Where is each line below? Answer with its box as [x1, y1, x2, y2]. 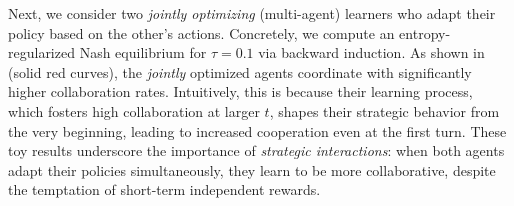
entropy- [399, 22, 451, 43]
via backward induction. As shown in [258, 42, 485, 63]
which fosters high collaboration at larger [8, 100, 260, 121]
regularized [8, 42, 75, 63]
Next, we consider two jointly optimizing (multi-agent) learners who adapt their [8, 3, 496, 23]
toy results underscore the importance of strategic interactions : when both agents [8, 140, 505, 161]
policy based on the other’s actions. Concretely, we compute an [8, 22, 395, 43]
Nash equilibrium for [79, 42, 207, 63]
